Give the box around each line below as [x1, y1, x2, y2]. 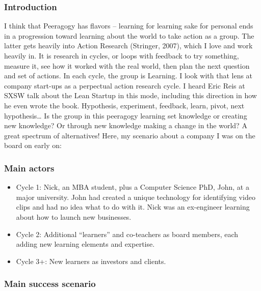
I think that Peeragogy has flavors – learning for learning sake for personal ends [4, 20, 253, 31]
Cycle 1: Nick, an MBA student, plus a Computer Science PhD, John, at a [16, 182, 249, 192]
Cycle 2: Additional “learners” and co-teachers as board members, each [16, 228, 239, 239]
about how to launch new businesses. [16, 211, 132, 222]
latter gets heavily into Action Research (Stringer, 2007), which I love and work [4, 40, 253, 51]
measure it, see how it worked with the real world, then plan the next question [4, 60, 250, 71]
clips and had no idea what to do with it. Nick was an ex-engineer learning [16, 201, 250, 212]
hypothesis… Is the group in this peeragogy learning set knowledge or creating [4, 110, 247, 121]
